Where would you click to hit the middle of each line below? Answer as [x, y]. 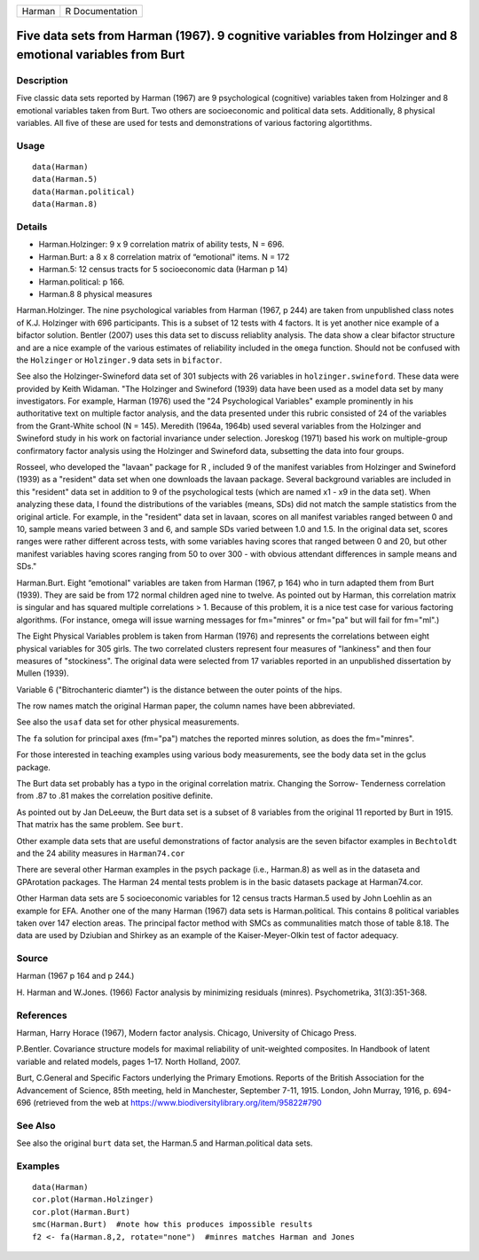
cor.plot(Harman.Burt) [82, 1212]
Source [32, 959]
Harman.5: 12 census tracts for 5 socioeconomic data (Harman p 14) [163, 270]
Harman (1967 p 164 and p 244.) [75, 976]
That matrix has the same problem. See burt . [100, 825]
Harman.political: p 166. [82, 282]
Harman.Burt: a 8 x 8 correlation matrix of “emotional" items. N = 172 [164, 256]
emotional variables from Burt [101, 55]
